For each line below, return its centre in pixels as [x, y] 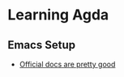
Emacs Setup [42, 45]
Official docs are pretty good [67, 64]
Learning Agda [58, 15]
